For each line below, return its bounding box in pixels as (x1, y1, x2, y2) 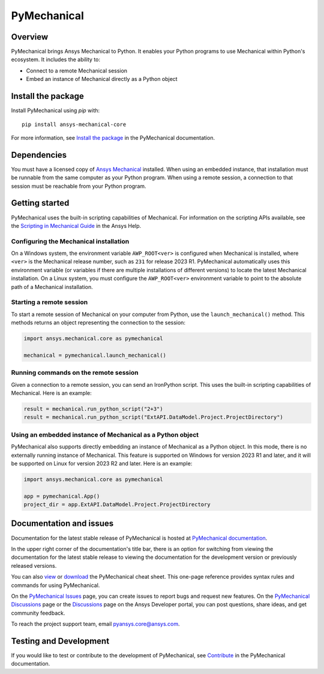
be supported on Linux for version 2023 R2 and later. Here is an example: (11, 459, 193, 467)
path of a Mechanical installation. (11, 283, 93, 290)
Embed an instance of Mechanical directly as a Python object (26, 76, 178, 83)
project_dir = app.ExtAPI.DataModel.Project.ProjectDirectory (23, 501, 211, 508)
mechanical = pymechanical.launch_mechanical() (23, 351, 166, 359)
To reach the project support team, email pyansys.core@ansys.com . (11, 621, 180, 628)
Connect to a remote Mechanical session (26, 67, 128, 74)
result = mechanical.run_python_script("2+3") (23, 405, 163, 413)
